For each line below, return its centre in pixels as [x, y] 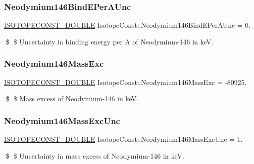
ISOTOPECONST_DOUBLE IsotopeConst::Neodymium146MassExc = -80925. [125, 82]
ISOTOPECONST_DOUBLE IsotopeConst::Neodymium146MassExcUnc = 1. [123, 139]
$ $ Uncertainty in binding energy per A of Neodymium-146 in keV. [109, 41]
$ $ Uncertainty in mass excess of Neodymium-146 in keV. [95, 155]
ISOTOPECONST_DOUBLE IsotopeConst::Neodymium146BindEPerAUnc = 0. [127, 25]
